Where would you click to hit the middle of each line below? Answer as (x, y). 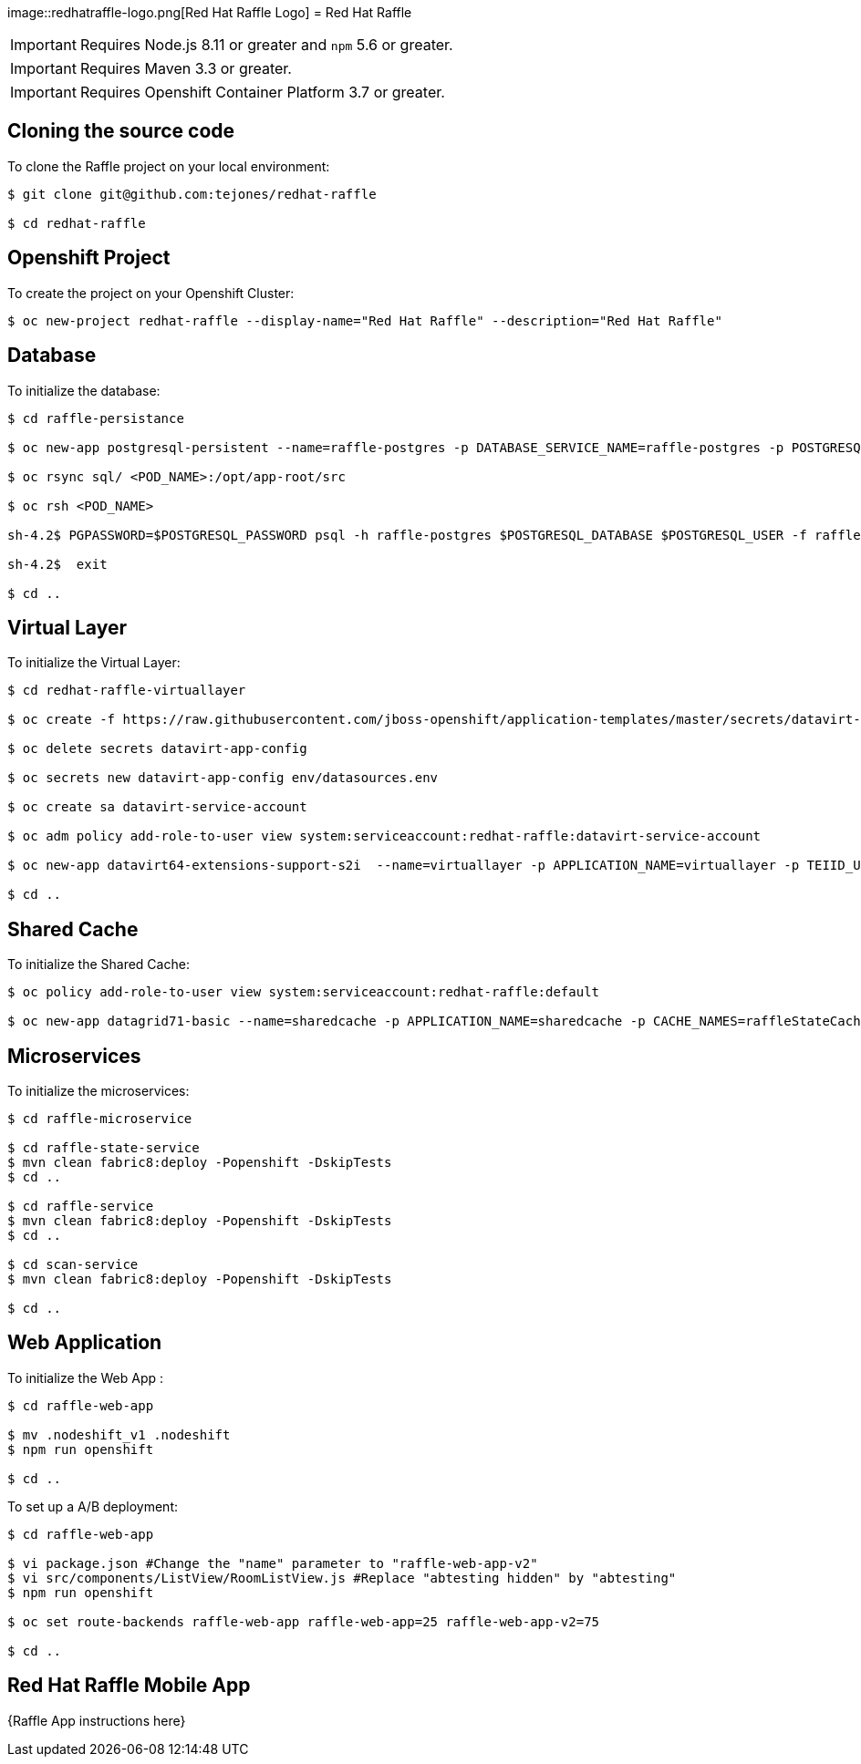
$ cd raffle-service (81, 1207)
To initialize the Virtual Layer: (94, 663)
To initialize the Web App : (86, 1377)
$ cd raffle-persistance (96, 418)
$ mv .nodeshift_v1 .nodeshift (119, 1434)
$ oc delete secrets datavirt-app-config (157, 749)
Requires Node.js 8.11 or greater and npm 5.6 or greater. (266, 45)
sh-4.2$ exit (57, 564)
